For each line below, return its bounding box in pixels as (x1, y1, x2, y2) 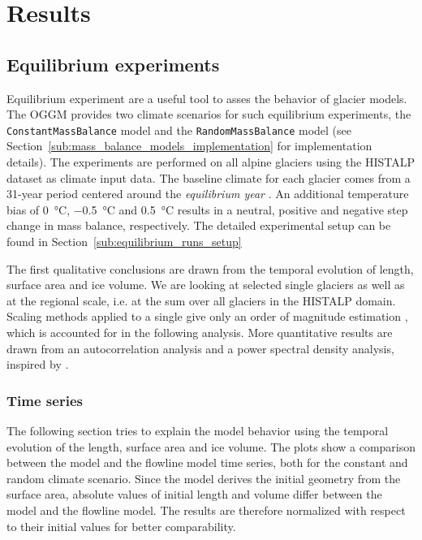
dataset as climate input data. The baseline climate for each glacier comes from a (6, 169, 411, 186)
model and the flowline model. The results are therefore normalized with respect (6, 501, 406, 518)
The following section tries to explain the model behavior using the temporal (6, 421, 389, 438)
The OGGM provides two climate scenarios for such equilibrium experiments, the (6, 106, 411, 123)
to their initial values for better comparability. (6, 517, 236, 534)
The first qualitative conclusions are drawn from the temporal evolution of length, (6, 260, 414, 277)
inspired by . (6, 356, 69, 373)
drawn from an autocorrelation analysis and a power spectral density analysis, (6, 339, 394, 356)
